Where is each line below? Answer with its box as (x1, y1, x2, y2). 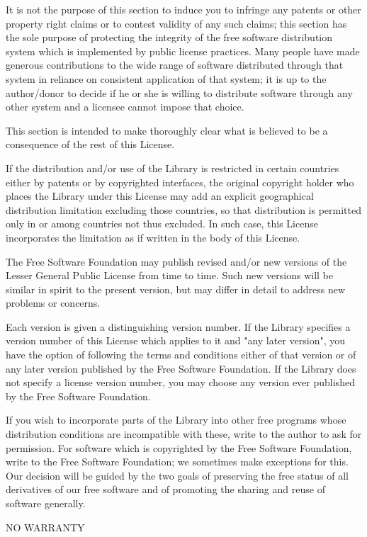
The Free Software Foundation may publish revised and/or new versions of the (6, 254, 347, 268)
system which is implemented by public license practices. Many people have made (6, 43, 360, 58)
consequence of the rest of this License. (6, 137, 175, 152)
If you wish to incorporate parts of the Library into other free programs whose (6, 412, 346, 427)
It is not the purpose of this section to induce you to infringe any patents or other (6, 2, 361, 16)
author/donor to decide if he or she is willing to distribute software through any (6, 85, 353, 100)
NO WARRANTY (6, 519, 85, 534)
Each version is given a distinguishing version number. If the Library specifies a (6, 319, 351, 334)
